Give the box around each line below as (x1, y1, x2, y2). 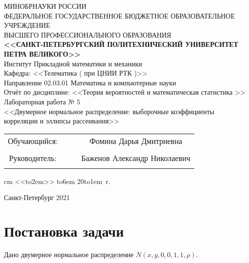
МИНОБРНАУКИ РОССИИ (4, 1, 86, 11)
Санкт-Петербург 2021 (4, 192, 70, 202)
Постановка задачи (4, 221, 124, 241)
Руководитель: (9, 152, 57, 163)
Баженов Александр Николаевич (81, 152, 190, 163)
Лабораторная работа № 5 (4, 96, 81, 106)
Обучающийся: (8, 135, 58, 146)
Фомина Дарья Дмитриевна (89, 135, 183, 146)
